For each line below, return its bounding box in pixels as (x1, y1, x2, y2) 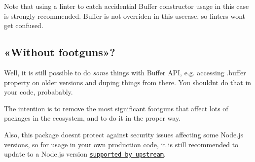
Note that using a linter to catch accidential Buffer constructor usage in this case (4, 1, 249, 11)
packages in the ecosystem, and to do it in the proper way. (4, 113, 181, 123)
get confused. (4, 20, 43, 31)
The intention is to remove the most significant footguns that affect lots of (4, 103, 228, 113)
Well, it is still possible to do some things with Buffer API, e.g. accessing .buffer (4, 67, 246, 77)
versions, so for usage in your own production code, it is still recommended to (4, 139, 239, 149)
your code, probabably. (4, 87, 73, 97)
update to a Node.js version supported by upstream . (4, 149, 166, 159)
